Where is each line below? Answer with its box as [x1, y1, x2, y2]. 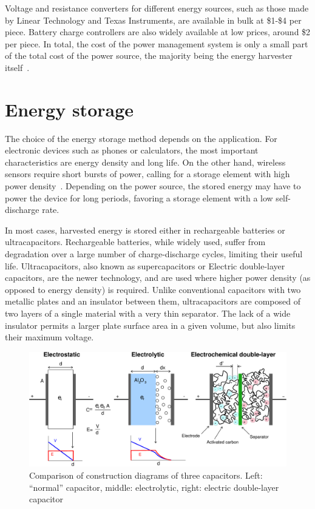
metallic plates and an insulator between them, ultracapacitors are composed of [5, 295, 300, 308]
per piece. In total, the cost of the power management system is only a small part [5, 37, 308, 50]
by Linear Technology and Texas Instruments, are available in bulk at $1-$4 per [5, 13, 302, 26]
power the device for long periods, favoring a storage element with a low [5, 191, 273, 204]
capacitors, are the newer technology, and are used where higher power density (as [5, 271, 311, 284]
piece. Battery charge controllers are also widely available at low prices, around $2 [5, 25, 311, 38]
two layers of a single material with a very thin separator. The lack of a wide [5, 307, 291, 319]
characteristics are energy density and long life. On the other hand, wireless [5, 155, 286, 168]
